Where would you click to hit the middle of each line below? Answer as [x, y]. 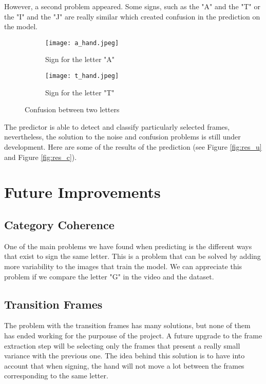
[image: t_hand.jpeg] [82, 76]
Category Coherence [59, 225]
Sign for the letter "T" [80, 92]
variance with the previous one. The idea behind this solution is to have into [125, 356]
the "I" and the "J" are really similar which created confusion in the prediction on [132, 16]
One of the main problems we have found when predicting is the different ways [128, 246]
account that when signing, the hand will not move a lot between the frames [124, 365]
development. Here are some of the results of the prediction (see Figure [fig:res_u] [133, 147]
